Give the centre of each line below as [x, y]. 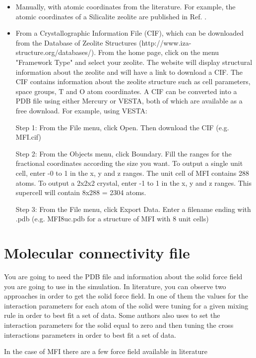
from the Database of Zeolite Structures [76, 42]
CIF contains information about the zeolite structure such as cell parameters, [133, 81]
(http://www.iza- [165, 42]
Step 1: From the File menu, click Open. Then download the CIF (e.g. [122, 127]
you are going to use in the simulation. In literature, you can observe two [115, 286]
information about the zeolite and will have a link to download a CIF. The [129, 72]
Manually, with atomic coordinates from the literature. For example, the [126, 6]
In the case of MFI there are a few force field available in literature [106, 351]
